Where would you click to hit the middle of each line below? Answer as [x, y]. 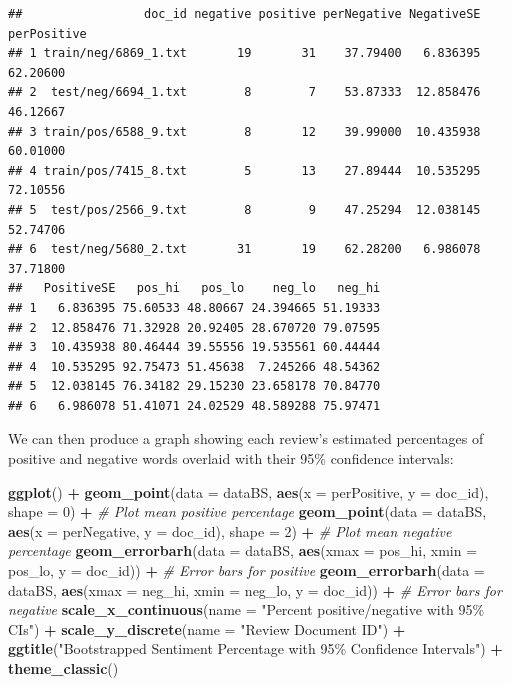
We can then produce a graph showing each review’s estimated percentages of [246, 438]
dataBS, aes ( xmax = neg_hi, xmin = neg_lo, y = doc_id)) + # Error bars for [255, 589]
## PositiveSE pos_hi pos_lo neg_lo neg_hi [194, 288]
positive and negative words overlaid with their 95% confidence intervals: [231, 458]
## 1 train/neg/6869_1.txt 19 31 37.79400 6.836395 [244, 53]
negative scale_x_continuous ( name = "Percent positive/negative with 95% [246, 609]
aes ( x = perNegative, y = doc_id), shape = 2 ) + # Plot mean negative [230, 530]
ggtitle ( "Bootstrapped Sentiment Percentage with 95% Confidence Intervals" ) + [255, 648]
